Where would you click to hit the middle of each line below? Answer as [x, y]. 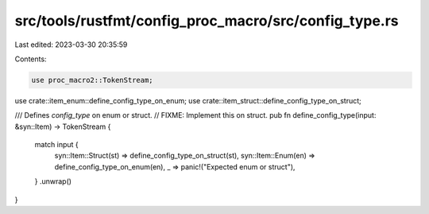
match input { [56, 145]
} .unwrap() [53, 181]
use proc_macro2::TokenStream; [93, 80]
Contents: [31, 59]
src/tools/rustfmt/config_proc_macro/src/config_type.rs [207, 21]
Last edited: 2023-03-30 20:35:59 [71, 45]
